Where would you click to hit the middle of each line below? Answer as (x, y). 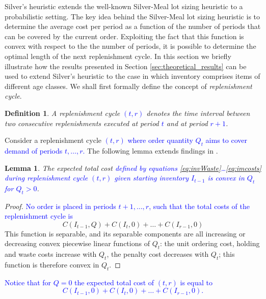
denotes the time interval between (198, 113)
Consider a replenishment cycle (53, 140)
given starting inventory (151, 178)
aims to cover (226, 140)
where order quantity (160, 140)
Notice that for (28, 282)
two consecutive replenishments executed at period (82, 123)
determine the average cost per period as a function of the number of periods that (133, 26)
